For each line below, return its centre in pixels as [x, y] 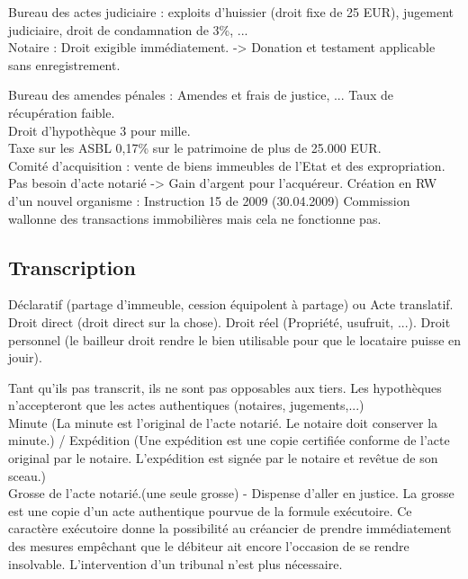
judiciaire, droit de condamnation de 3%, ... [128, 29]
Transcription [72, 267]
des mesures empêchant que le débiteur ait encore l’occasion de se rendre [209, 546]
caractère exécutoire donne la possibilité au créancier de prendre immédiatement [230, 528]
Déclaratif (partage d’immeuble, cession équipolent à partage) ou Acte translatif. [231, 304]
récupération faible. [62, 112]
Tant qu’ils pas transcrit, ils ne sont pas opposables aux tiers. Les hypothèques [225, 387]
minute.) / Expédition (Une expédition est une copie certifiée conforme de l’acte [229, 440]
